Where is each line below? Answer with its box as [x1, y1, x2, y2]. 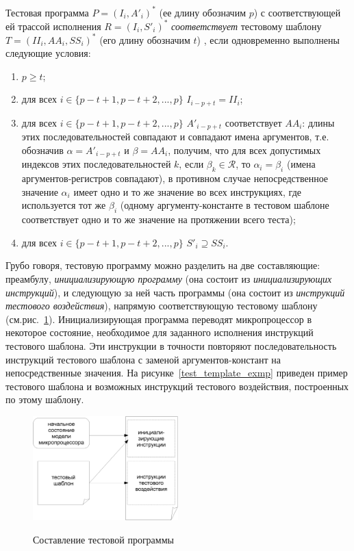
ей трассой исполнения [5, 18, 101, 33]
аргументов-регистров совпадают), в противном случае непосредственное [21, 171, 329, 185]
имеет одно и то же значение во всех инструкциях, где [73, 184, 301, 198]
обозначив [21, 142, 64, 157]
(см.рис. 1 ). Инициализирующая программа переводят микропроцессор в [5, 311, 312, 326]
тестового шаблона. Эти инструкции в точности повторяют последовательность [5, 338, 337, 353]
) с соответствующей [253, 5, 341, 19]
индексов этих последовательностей [21, 157, 171, 171]
